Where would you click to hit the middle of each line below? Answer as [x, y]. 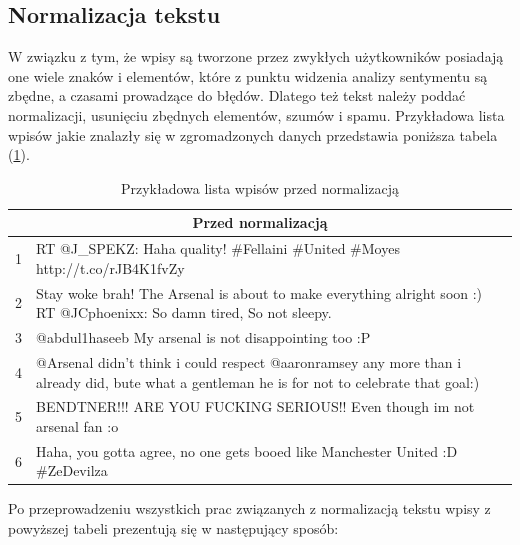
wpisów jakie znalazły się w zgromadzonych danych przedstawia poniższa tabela [253, 134]
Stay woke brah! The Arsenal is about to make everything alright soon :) [259, 292]
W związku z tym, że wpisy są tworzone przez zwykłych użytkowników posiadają [256, 56]
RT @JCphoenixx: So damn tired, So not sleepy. [184, 312]
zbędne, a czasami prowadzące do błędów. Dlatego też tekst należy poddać [237, 95]
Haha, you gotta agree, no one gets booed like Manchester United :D [247, 450]
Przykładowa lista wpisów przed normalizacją [260, 187]
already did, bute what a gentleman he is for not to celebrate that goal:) [258, 381]
